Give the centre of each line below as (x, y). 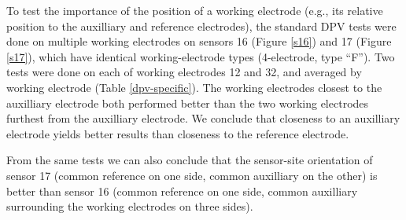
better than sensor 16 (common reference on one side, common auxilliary (182, 191)
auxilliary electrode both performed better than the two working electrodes (188, 103)
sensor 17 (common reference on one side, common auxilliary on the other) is (192, 175)
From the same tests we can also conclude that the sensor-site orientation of (190, 160)
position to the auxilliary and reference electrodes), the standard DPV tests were (201, 26)
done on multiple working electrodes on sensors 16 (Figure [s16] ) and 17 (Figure (199, 41)
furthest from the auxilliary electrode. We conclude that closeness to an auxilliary (203, 118)
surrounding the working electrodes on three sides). (130, 206)
